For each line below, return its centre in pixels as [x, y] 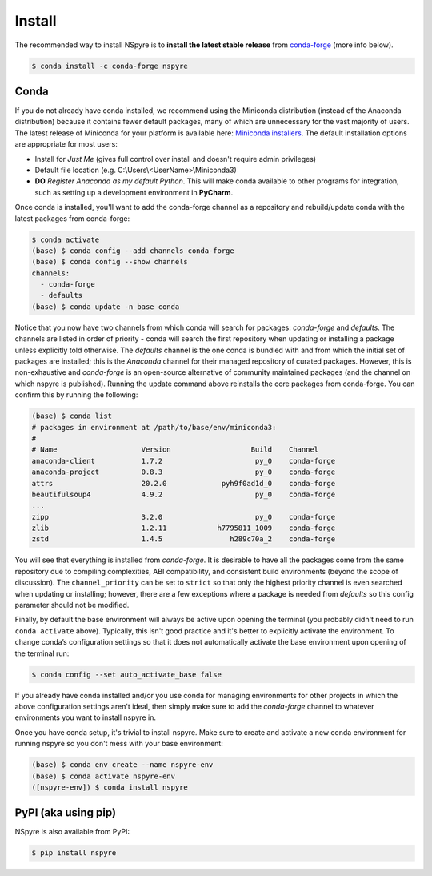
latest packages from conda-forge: [72, 218]
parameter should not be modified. [72, 605]
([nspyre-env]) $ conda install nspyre [110, 787]
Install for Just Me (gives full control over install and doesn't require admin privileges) [175, 159]
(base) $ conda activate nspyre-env [104, 776]
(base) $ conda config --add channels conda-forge [133, 251]
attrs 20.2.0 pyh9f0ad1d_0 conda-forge [184, 483]
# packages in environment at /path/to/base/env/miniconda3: [154, 427]
